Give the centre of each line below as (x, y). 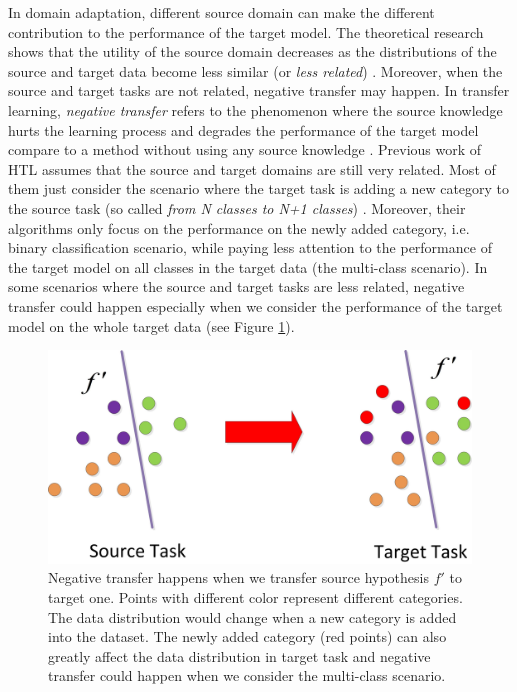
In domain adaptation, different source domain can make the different (221, 12)
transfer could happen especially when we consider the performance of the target (255, 305)
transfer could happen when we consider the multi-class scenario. (247, 675)
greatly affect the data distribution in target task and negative (239, 655)
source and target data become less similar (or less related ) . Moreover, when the (255, 70)
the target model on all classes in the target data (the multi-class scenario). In (248, 266)
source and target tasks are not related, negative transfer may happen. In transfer (259, 90)
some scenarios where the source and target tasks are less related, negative (236, 286)
